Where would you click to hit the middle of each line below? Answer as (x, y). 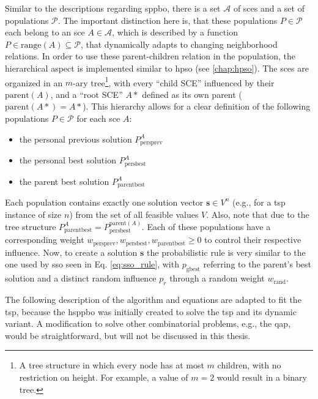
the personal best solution (68, 160)
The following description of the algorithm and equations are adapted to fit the (153, 300)
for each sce (98, 118)
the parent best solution (64, 181)
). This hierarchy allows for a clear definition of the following (197, 106)
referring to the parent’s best (257, 264)
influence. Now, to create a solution (71, 252)
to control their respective (253, 240)
